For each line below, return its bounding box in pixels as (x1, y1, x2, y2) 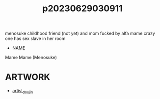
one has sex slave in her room (5, 36, 66, 41)
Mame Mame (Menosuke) (5, 55, 57, 60)
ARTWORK (5, 72, 51, 83)
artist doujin (12, 88, 33, 95)
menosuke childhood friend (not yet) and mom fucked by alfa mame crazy (5, 30, 156, 37)
